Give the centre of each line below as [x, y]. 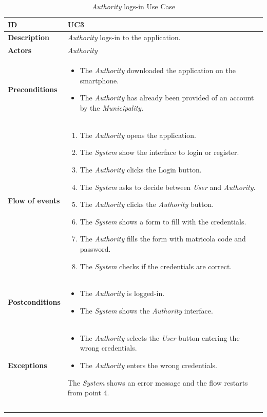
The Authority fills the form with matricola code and [163, 239]
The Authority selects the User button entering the [160, 337]
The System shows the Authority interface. [146, 310]
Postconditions [34, 302]
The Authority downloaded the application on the [158, 70]
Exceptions [27, 365]
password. [95, 248]
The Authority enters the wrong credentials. [148, 365]
